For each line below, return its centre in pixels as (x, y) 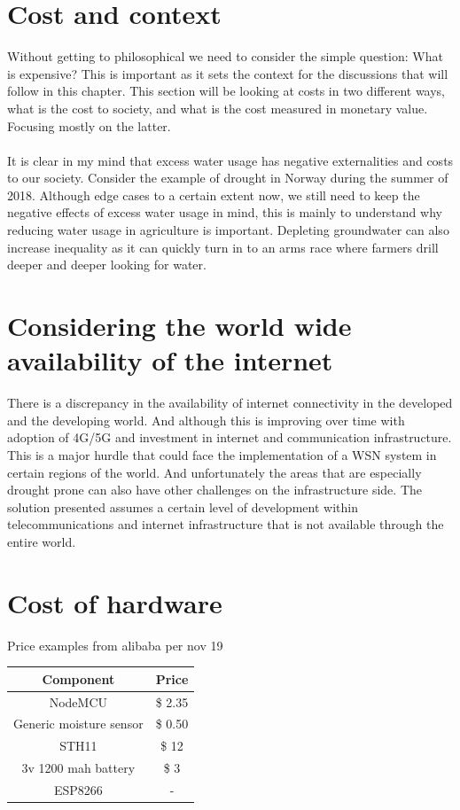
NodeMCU (78, 701)
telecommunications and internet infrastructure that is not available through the (226, 524)
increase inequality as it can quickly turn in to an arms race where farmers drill (223, 247)
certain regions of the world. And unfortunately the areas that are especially (214, 472)
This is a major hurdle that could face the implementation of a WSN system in (222, 454)
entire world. (42, 541)
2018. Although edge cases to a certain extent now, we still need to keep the (214, 195)
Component (78, 678)
